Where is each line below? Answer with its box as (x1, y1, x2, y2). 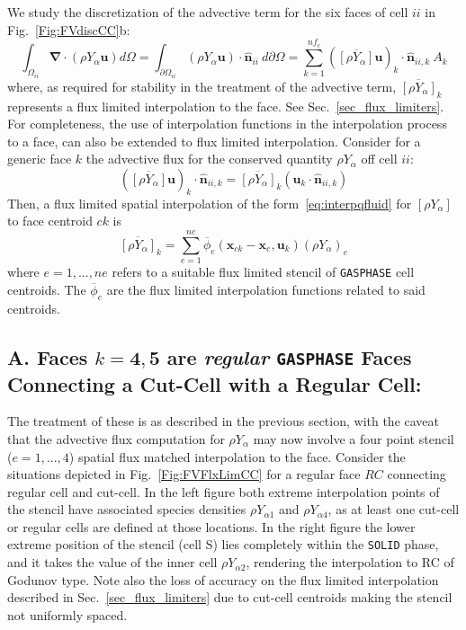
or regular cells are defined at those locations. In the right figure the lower (7, 517, 416, 536)
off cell (361, 149, 398, 168)
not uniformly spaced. (7, 605, 128, 624)
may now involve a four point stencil (253, 429, 454, 448)
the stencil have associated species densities (7, 500, 246, 519)
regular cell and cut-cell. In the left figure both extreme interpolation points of (7, 482, 440, 501)
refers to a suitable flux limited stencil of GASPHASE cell (112, 262, 415, 281)
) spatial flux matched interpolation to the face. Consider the (68, 447, 406, 466)
